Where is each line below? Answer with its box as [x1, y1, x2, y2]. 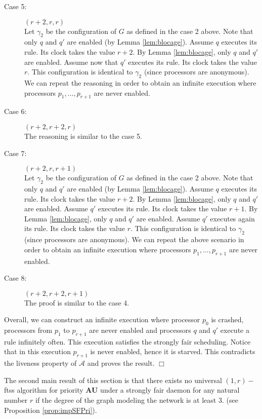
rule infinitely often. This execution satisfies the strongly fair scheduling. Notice [4, 336, 251, 347]
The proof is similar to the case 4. [24, 297, 129, 308]
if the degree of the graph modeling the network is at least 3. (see [35, 395, 238, 405]
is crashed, [211, 314, 244, 325]
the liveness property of [4, 358, 77, 368]
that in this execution [4, 346, 71, 357]
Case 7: [4, 147, 27, 158]
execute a [220, 325, 249, 335]
